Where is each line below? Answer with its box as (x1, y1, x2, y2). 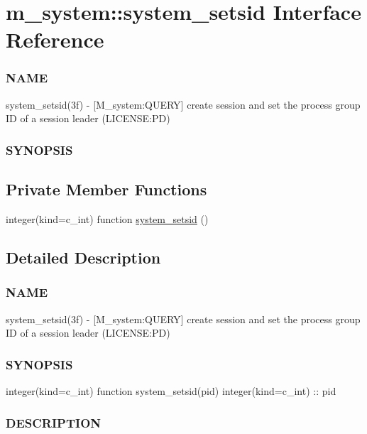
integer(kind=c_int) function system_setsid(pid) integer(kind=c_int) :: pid (6, 384, 336, 398)
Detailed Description (6, 246, 161, 268)
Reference (6, 25, 104, 54)
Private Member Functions (6, 178, 207, 200)
